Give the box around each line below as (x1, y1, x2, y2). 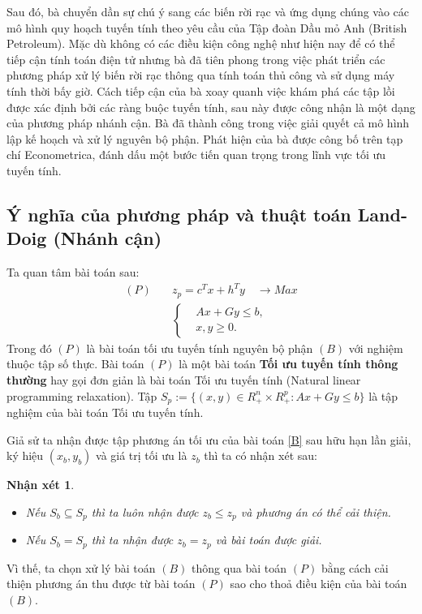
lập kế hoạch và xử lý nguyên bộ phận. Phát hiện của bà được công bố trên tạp (6, 130, 403, 147)
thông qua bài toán (192, 559, 287, 576)
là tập (368, 387, 398, 404)
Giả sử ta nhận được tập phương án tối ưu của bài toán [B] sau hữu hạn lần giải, (6, 431, 411, 448)
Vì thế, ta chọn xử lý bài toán (6, 559, 156, 576)
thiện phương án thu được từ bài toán (6, 575, 196, 592)
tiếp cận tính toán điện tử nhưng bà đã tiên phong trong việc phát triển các (6, 50, 385, 67)
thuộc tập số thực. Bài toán (6, 355, 144, 372)
